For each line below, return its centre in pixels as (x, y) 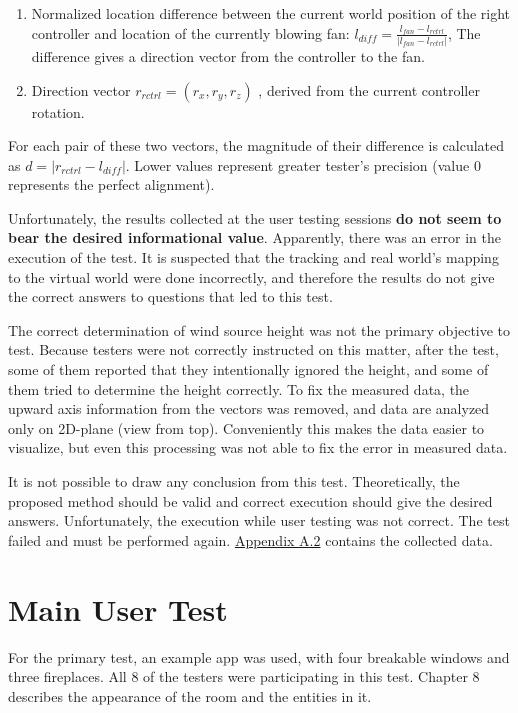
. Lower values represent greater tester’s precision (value (297, 164)
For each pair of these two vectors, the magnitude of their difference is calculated (256, 145)
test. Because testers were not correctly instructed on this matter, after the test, (253, 349)
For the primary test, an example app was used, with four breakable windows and (259, 656)
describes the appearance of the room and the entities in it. (190, 695)
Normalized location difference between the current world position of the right (271, 13)
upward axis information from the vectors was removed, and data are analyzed (249, 408)
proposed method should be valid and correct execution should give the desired (250, 500)
